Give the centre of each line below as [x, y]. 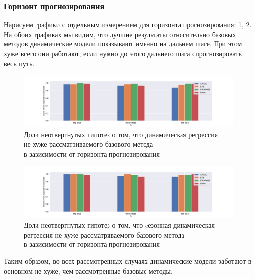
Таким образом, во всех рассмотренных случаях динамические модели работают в [128, 260]
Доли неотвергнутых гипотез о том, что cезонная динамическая [119, 225]
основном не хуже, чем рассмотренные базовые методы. [88, 270]
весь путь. [19, 63]
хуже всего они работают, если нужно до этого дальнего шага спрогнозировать [123, 53]
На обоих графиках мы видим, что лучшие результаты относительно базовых [120, 34]
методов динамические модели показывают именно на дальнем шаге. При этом [123, 44]
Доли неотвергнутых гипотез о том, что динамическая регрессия [121, 134]
